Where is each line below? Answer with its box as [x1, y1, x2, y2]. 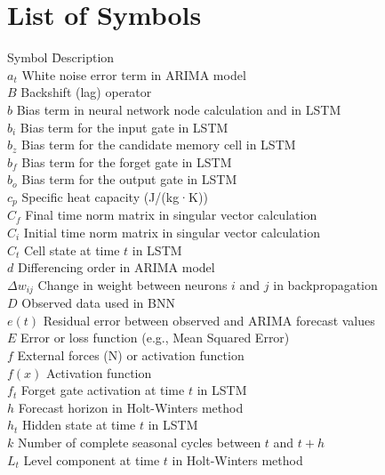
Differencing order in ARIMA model [17, 258, 215, 277]
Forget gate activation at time [20, 381, 185, 399]
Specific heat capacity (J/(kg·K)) [21, 187, 208, 205]
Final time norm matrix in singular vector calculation [25, 205, 317, 224]
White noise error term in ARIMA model [21, 65, 246, 84]
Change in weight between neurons [37, 275, 228, 294]
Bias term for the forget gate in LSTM [21, 152, 232, 171]
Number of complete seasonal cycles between [17, 432, 261, 451]
